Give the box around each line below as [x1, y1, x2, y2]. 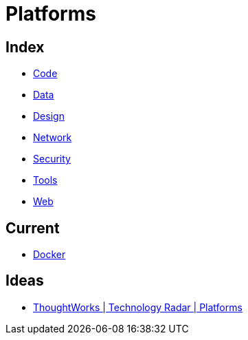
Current [5, 219, 60, 237]
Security [33, 153, 71, 165]
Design [33, 110, 65, 123]
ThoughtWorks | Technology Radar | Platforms [33, 301, 243, 313]
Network [33, 131, 72, 144]
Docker [33, 248, 66, 261]
